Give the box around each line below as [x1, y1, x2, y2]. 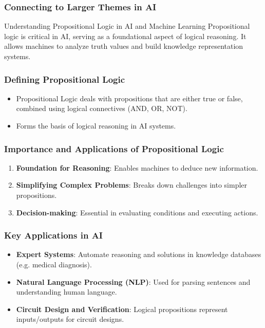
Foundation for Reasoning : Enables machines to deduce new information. [16, 162, 258, 173]
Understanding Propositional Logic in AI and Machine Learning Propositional [4, 21, 250, 31]
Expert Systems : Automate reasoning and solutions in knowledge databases [16, 249, 261, 260]
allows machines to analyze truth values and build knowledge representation [4, 41, 243, 51]
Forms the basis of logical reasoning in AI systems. [16, 120, 176, 131]
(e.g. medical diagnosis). [16, 259, 92, 269]
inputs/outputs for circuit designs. [16, 314, 124, 324]
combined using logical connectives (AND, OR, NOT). [16, 103, 187, 114]
